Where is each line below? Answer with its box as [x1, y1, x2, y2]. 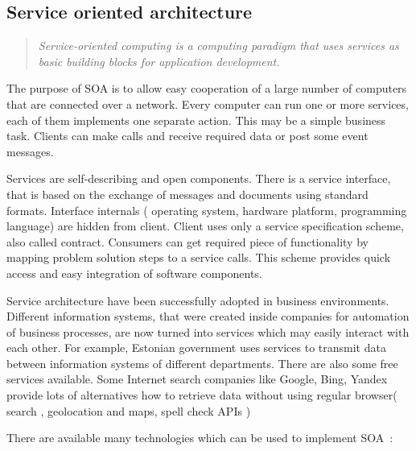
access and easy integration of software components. [6, 264, 262, 281]
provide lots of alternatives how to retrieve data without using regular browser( [6, 387, 397, 403]
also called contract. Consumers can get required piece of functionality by [6, 233, 369, 250]
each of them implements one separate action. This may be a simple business [6, 111, 386, 128]
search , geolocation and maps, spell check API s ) [6, 402, 251, 419]
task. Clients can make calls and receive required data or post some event [6, 127, 369, 144]
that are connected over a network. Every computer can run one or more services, [6, 95, 409, 112]
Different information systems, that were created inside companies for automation [6, 308, 410, 325]
